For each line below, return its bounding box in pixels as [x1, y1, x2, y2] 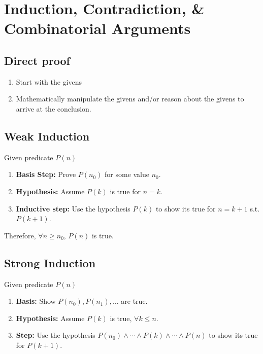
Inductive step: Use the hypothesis [16, 203, 130, 214]
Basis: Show [16, 296, 56, 306]
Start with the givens [16, 76, 82, 87]
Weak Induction [4, 128, 90, 144]
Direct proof [4, 52, 70, 68]
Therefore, [4, 230, 36, 240]
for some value [105, 169, 149, 180]
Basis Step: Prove [16, 169, 76, 180]
